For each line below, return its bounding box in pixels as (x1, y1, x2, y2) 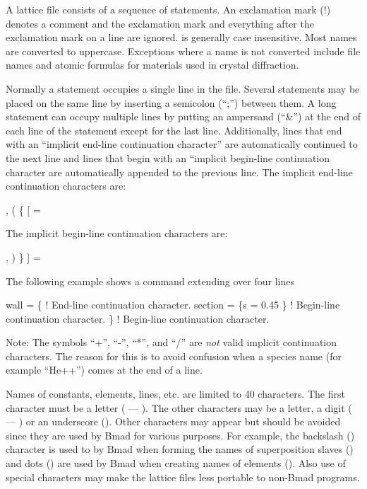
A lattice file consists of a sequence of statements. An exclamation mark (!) (6, 2, 331, 16)
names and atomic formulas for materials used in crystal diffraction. (6, 57, 299, 72)
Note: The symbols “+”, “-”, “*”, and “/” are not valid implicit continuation (6, 335, 337, 350)
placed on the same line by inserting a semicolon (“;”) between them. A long (6, 95, 337, 110)
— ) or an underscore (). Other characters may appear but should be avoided (6, 414, 341, 429)
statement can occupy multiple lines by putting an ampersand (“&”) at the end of (6, 109, 361, 124)
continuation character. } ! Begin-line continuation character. (6, 311, 270, 326)
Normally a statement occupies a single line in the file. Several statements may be (6, 81, 360, 96)
